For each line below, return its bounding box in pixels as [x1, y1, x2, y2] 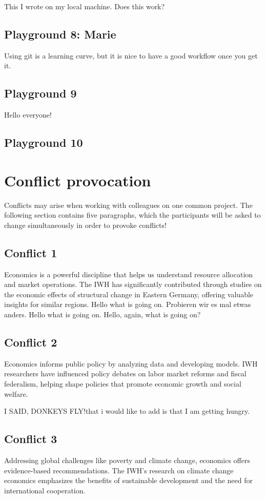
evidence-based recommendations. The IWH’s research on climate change [4, 465, 234, 475]
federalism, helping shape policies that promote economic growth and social [4, 378, 241, 389]
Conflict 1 [4, 244, 57, 260]
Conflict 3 [4, 431, 57, 447]
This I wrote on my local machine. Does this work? [4, 1, 165, 11]
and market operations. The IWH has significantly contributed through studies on [4, 279, 262, 290]
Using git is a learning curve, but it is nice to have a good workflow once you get [4, 50, 258, 61]
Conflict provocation [4, 169, 151, 190]
